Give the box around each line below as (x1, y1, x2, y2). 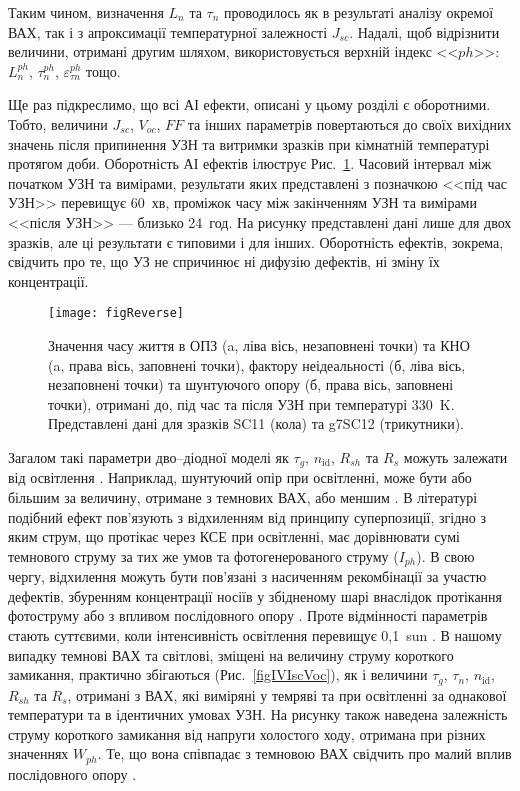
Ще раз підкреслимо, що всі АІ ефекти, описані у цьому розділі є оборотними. (8, 94, 491, 115)
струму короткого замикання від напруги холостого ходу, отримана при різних (8, 723, 486, 744)
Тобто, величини (8, 113, 108, 134)
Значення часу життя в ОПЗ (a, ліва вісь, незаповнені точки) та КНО (48, 334, 470, 355)
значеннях (8, 743, 69, 764)
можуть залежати (403, 446, 508, 467)
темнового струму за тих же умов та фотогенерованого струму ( (8, 545, 399, 566)
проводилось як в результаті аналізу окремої (224, 2, 494, 22)
